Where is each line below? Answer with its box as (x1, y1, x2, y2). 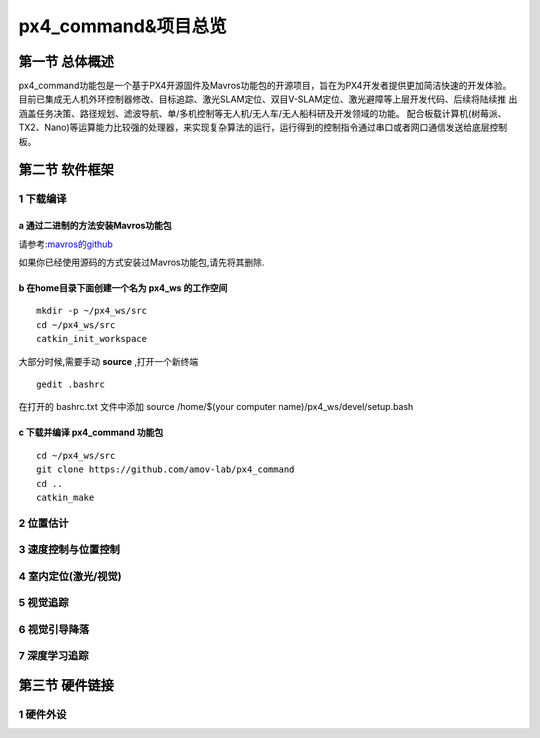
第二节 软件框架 (18, 161, 114, 179)
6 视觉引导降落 (18, 622, 90, 636)
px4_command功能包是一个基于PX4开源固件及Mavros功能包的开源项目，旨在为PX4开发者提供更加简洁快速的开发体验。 (18, 80, 512, 92)
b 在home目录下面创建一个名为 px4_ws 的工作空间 (18, 281, 228, 294)
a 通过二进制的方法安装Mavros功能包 (18, 220, 172, 232)
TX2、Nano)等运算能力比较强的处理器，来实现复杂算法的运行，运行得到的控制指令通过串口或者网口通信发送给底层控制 (18, 121, 508, 134)
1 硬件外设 (18, 708, 67, 722)
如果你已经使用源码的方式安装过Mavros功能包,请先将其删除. (18, 256, 265, 268)
